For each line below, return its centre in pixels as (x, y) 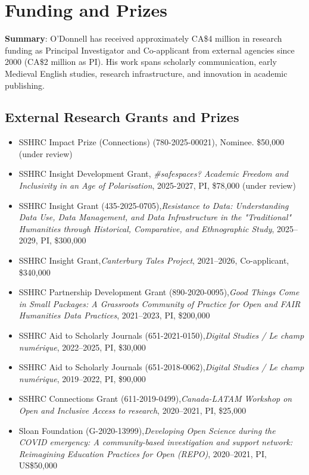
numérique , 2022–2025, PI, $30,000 (82, 347)
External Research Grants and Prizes (122, 117)
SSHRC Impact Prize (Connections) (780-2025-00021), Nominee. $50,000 (152, 142)
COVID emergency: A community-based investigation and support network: (156, 442)
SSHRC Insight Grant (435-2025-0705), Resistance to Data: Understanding (154, 205)
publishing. (25, 85)
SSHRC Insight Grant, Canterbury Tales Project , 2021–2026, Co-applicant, (154, 260)
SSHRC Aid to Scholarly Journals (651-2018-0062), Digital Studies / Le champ (161, 367)
